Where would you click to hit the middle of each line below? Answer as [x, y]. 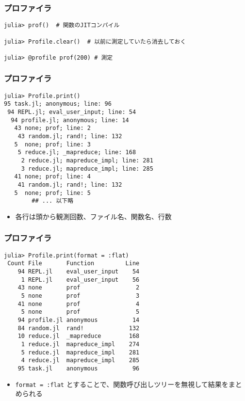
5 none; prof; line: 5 [52, 193]
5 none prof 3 [80, 296]
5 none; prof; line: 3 [52, 144]
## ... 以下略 [53, 201]
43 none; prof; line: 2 [52, 128]
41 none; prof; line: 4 [52, 177]
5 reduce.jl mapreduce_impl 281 [80, 352]
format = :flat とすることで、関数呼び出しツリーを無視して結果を [122, 384]
